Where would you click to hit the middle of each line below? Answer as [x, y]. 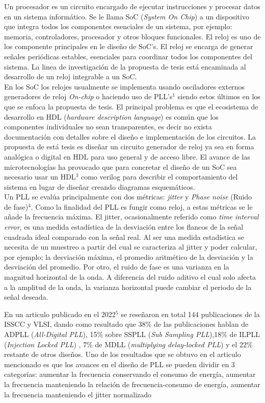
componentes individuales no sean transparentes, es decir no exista [108, 127]
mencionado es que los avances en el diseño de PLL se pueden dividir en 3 [120, 364]
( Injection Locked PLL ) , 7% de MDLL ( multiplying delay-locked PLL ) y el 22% [128, 344]
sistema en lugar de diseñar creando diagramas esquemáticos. [100, 186]
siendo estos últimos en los [219, 96]
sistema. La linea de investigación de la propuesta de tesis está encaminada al [125, 66]
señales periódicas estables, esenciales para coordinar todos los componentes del [128, 56]
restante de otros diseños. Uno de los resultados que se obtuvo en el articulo [123, 354]
